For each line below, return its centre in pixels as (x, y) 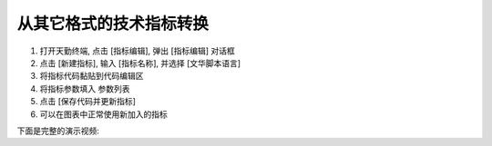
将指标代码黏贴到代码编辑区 (92, 76)
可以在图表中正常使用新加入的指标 (103, 114)
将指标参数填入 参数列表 (85, 88)
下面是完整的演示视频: (58, 131)
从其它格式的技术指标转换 (113, 24)
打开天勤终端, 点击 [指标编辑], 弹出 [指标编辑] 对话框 (138, 51)
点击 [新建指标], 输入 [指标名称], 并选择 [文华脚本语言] (140, 63)
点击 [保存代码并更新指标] (88, 102)
